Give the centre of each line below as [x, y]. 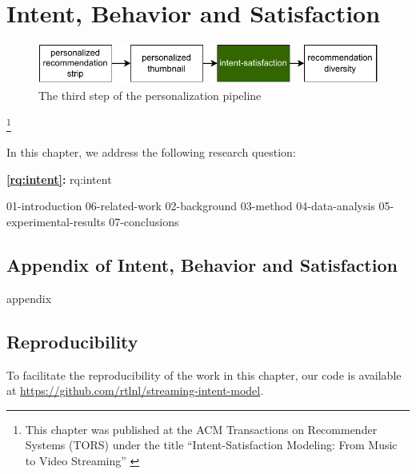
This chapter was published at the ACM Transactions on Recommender [201, 429]
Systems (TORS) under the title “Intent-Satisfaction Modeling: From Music [211, 445]
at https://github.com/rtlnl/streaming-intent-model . [135, 390]
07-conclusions [144, 221]
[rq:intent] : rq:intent [59, 179]
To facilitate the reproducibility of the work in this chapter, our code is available [204, 374]
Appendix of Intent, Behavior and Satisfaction [202, 264]
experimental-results [56, 221]
